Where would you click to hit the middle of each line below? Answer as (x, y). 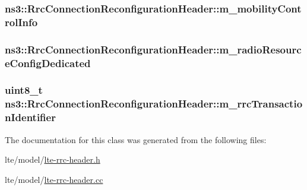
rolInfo (21, 22)
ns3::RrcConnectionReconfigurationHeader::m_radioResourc (153, 49)
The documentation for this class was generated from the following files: (136, 139)
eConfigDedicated (48, 63)
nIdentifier (30, 117)
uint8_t (24, 90)
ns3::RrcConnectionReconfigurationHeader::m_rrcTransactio (154, 104)
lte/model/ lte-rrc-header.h (53, 159)
